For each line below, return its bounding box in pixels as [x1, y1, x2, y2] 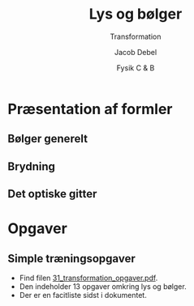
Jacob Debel [114, 47, 157, 57]
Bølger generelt [7, 132, 88, 146]
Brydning [7, 159, 56, 173]
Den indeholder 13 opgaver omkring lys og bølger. [19, 282, 188, 291]
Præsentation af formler [7, 100, 173, 118]
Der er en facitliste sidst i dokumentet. [19, 291, 147, 300]
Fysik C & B [116, 62, 155, 73]
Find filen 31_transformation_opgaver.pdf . [19, 273, 158, 283]
